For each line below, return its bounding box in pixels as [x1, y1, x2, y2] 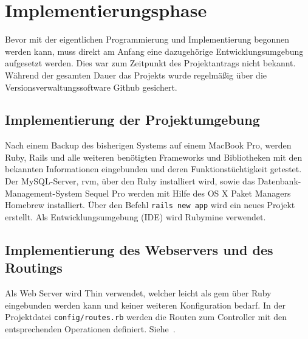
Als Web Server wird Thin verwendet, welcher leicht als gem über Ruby [5, 287, 272, 299]
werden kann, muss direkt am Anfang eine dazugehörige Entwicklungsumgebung [5, 44, 304, 57]
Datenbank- [258, 175, 301, 187]
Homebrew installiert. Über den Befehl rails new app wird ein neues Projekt [5, 198, 295, 211]
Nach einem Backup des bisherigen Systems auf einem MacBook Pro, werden [5, 139, 292, 152]
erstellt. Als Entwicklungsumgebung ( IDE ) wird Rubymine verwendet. [5, 210, 266, 223]
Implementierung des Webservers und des [5, 240, 273, 259]
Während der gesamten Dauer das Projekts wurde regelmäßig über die [5, 68, 267, 81]
